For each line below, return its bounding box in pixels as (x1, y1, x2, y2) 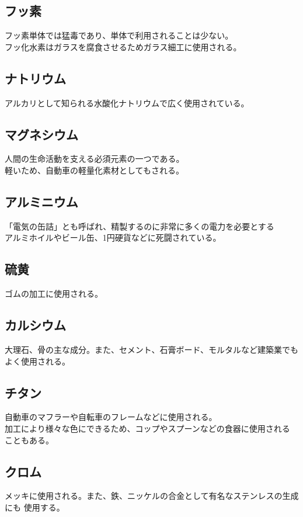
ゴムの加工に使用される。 (5, 287, 103, 300)
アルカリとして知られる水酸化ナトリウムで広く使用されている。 (5, 96, 249, 109)
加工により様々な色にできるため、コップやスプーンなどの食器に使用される (5, 422, 290, 434)
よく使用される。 (5, 355, 70, 367)
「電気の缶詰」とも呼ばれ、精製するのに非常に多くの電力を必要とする (5, 220, 274, 232)
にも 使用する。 (5, 501, 65, 513)
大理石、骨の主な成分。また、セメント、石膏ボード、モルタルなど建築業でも (5, 343, 298, 355)
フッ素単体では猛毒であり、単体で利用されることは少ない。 (5, 29, 234, 41)
